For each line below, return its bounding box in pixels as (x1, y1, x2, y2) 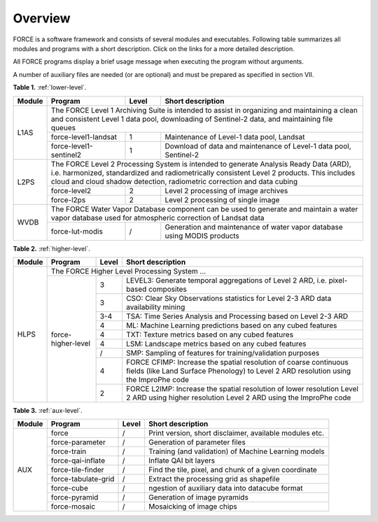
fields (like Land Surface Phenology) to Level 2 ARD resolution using (126, 366, 351, 376)
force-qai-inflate (50, 456, 106, 465)
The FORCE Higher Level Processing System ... (50, 266, 206, 276)
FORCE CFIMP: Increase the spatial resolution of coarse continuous (126, 357, 349, 367)
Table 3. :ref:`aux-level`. (13, 406, 83, 414)
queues (50, 122, 76, 132)
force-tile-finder (50, 465, 104, 475)
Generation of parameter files (148, 437, 246, 447)
